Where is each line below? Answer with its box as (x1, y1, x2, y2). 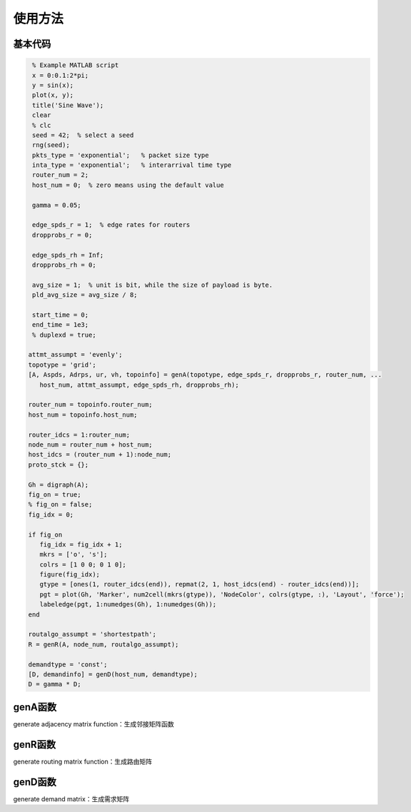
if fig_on (28, 530, 63, 539)
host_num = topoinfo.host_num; (28, 410, 138, 419)
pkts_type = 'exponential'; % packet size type (32, 151, 210, 159)
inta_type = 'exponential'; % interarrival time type (32, 161, 232, 169)
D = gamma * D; (28, 680, 81, 689)
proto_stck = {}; (28, 460, 89, 469)
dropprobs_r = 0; (32, 230, 93, 239)
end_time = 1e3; (32, 321, 89, 329)
